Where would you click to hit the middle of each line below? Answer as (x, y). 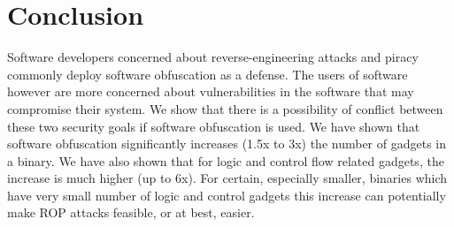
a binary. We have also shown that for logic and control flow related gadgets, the (226, 160)
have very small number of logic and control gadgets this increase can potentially (227, 195)
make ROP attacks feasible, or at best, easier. (131, 212)
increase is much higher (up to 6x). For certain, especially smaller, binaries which (227, 178)
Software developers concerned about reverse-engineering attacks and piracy (213, 57)
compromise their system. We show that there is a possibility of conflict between (225, 108)
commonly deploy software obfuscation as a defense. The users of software (208, 74)
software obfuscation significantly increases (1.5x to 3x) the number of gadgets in (227, 144)
